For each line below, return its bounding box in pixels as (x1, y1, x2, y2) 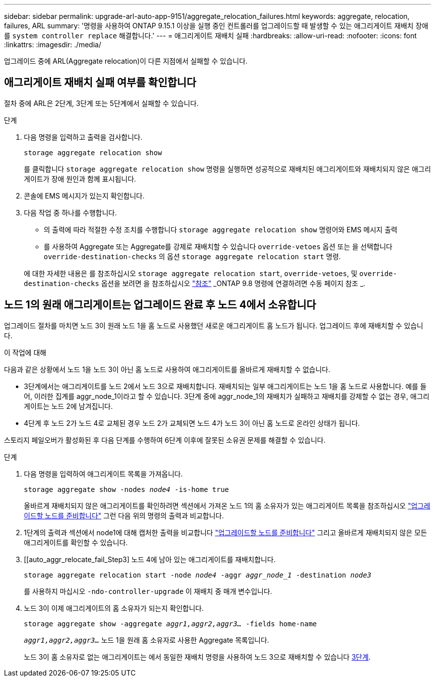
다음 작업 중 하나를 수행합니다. (24, 208, 117, 217)
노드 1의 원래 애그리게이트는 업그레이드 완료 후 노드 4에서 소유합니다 (4, 298, 316, 311)
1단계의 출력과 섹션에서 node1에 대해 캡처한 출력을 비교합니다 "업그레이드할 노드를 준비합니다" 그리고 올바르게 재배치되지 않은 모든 (24, 528, 427, 537)
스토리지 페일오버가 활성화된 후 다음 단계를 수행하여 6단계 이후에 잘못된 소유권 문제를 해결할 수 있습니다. (4, 435, 326, 444)
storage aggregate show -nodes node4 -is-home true (24, 485, 229, 493)
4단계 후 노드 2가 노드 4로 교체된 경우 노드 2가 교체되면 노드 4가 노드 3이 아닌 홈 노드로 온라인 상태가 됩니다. (24, 418, 360, 427)
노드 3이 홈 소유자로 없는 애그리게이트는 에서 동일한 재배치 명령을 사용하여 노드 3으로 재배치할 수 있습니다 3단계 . (24, 652, 371, 661)
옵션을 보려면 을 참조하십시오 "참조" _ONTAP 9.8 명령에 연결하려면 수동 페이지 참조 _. (101, 279, 365, 288)
